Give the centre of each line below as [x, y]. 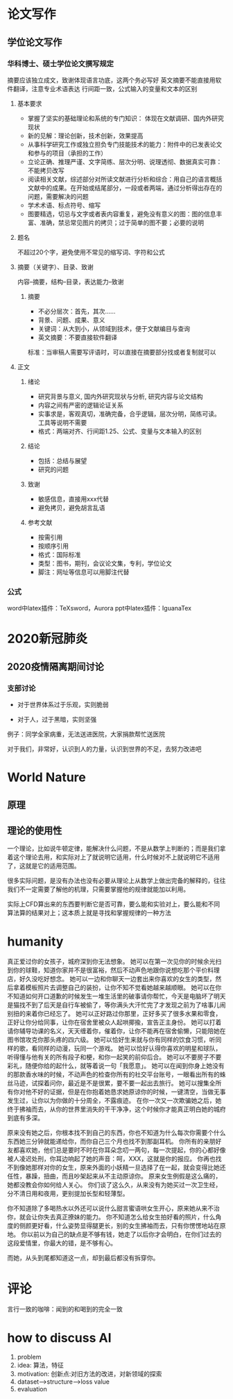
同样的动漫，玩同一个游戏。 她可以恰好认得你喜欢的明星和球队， [129, 1049]
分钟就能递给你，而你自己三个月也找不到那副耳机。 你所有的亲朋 [123, 1142]
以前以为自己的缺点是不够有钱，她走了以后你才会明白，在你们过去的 [124, 1234]
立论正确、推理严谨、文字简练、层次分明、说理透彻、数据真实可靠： [125, 161]
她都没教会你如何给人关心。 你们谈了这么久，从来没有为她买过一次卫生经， [114, 1185]
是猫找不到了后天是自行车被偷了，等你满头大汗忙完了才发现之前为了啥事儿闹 [116, 1005]
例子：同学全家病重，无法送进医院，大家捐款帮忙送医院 [86, 734]
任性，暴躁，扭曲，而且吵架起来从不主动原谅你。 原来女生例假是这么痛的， [114, 1176]
